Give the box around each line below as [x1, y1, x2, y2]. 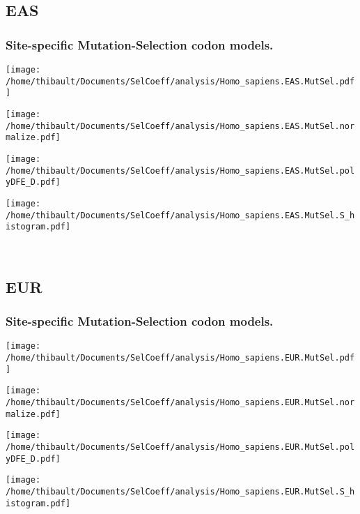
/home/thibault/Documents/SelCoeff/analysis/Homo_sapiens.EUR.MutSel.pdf [6, 353, 355, 363]
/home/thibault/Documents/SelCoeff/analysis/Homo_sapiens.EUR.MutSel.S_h [6, 487, 355, 497]
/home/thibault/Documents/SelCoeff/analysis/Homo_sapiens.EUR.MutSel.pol [6, 442, 355, 453]
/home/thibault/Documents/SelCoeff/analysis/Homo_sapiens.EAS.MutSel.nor [6, 121, 355, 131]
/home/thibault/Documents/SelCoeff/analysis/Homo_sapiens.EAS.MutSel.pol [6, 165, 355, 176]
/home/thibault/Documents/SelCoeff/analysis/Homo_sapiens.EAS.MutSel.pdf [6, 76, 355, 86]
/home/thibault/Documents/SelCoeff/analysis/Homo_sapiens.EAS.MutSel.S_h [6, 210, 355, 220]
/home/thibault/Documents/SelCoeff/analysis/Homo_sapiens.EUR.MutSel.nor [6, 398, 355, 408]
